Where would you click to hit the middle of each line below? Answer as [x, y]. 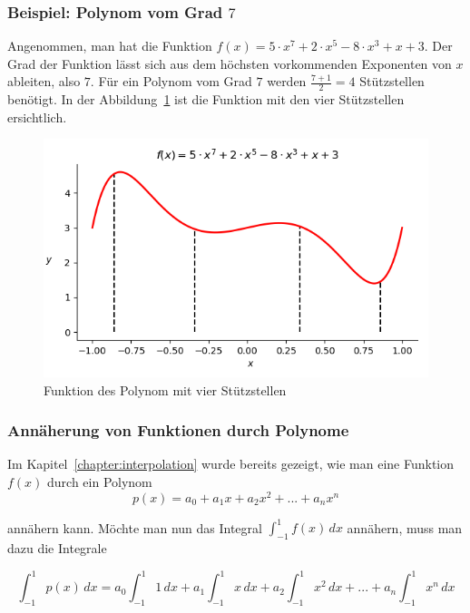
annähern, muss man [405, 527]
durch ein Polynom [100, 482]
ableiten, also [44, 81]
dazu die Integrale [57, 548]
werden [287, 81]
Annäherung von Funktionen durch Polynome [178, 430]
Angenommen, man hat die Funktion [110, 46]
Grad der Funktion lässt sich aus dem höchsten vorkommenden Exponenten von [230, 63]
